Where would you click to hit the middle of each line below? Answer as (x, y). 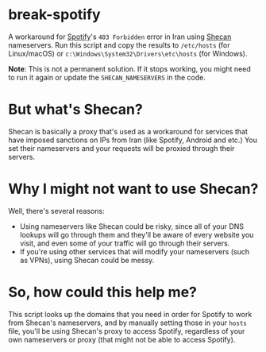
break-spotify (54, 15)
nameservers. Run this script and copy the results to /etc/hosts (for (119, 44)
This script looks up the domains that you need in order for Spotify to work (130, 314)
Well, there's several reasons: (56, 211)
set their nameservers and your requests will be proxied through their (121, 148)
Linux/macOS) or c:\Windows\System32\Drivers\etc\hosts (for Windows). (128, 53)
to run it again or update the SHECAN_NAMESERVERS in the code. (107, 77)
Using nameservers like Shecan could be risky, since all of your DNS (132, 226)
